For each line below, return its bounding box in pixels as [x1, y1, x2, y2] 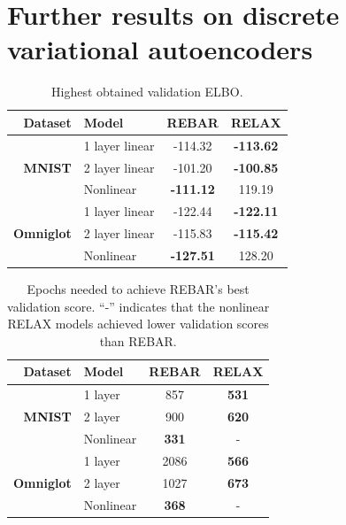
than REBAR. [99, 331, 177, 350]
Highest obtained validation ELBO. [51, 82, 243, 101]
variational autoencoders [7, 31, 313, 67]
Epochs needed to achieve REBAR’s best [27, 280, 250, 298]
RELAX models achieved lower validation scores [7, 314, 269, 333]
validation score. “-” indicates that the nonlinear [7, 297, 270, 315]
